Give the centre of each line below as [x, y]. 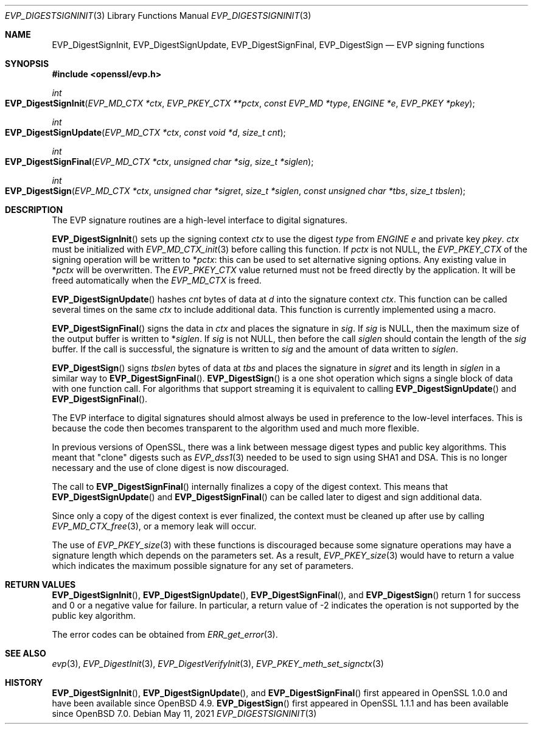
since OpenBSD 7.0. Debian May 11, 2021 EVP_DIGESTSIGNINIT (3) [184, 713]
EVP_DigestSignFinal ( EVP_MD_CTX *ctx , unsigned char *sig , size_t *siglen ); [159, 162]
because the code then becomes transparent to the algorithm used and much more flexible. [235, 428]
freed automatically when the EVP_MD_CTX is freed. [157, 280]
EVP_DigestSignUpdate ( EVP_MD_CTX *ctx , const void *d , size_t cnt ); [145, 132]
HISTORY [24, 682]
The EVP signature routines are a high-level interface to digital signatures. [200, 220]
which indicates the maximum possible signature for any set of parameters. [203, 566]
